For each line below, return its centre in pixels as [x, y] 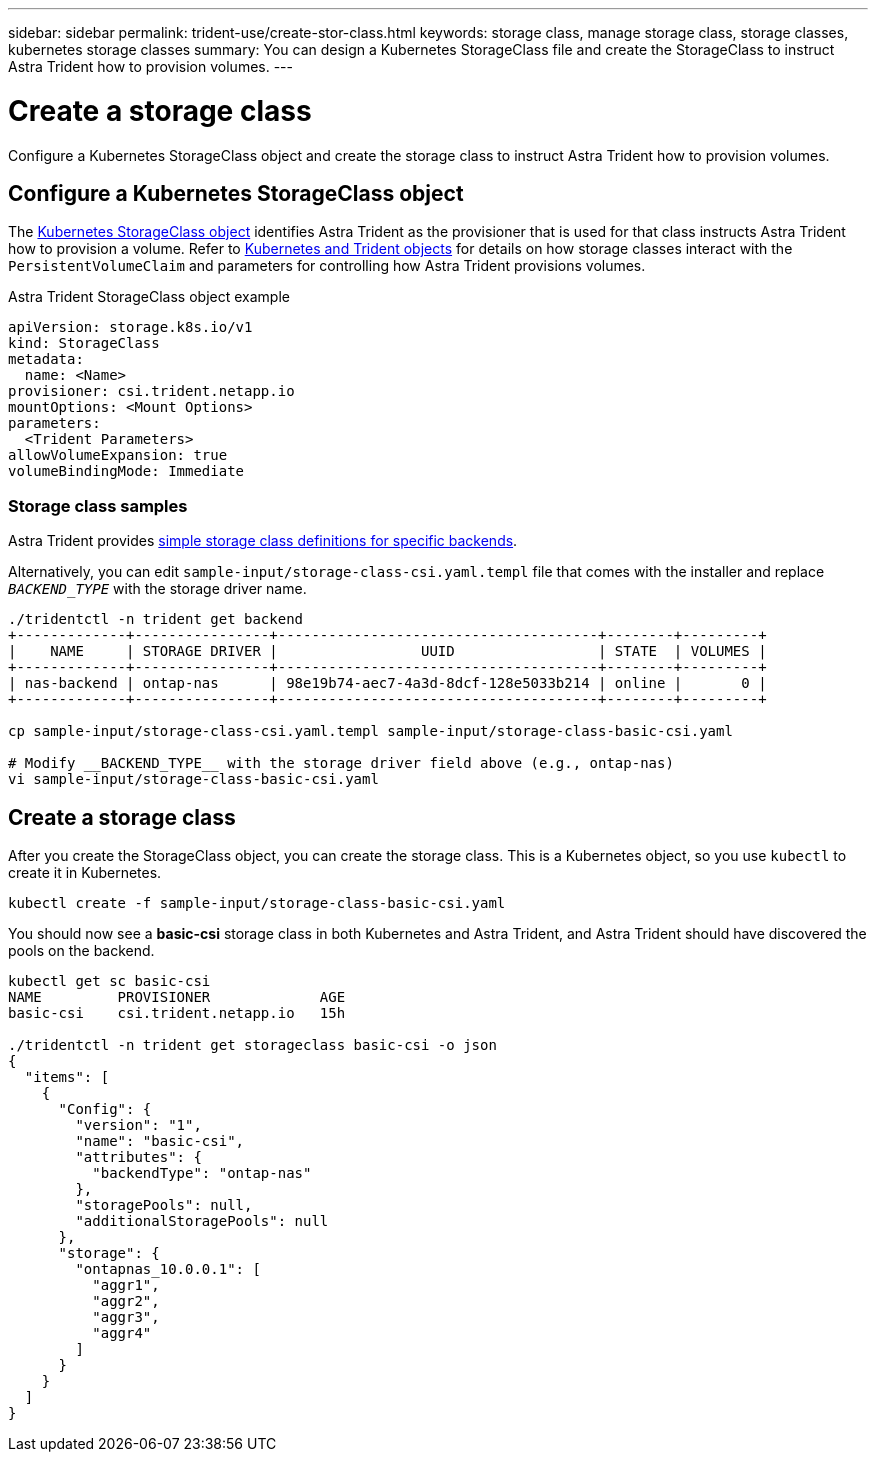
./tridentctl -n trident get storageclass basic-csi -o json [252, 1044]
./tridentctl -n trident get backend [156, 619]
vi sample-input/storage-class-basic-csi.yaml [193, 779]
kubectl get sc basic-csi [109, 980]
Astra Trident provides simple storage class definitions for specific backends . [263, 541]
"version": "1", [138, 1124]
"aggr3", [126, 1316]
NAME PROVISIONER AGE [177, 996]
